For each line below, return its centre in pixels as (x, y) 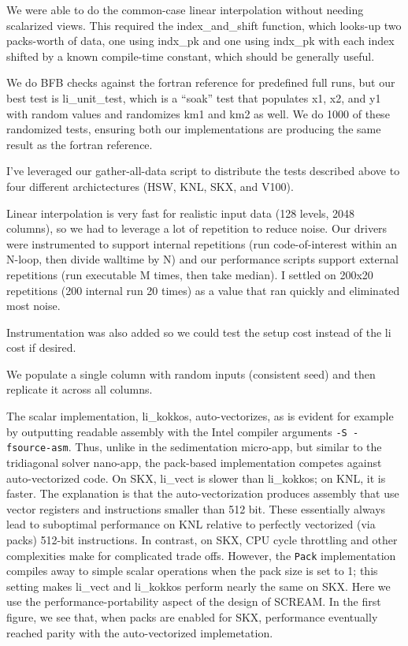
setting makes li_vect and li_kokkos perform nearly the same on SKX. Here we (198, 586)
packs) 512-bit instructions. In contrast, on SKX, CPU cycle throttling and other (202, 539)
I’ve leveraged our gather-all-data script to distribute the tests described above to (203, 171)
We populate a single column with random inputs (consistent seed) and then (191, 373)
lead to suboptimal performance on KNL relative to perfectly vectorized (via (191, 524)
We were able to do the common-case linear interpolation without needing (185, 9)
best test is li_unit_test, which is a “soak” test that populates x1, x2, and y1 (194, 97)
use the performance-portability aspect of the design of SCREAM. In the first (194, 601)
